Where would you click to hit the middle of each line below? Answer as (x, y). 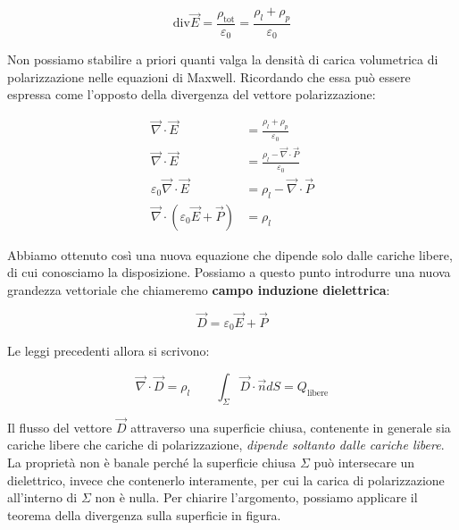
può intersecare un (364, 463)
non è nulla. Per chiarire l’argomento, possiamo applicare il (256, 497)
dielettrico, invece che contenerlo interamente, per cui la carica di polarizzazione (226, 480)
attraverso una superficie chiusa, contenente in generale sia (291, 427)
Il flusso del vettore (60, 427)
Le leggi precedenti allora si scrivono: (108, 351)
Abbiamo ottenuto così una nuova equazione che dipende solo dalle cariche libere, (230, 254)
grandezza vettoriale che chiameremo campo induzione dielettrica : (199, 289)
